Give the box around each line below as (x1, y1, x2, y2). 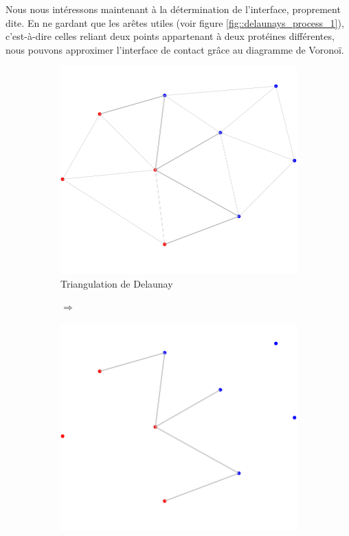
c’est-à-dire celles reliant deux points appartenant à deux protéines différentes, (5, 29, 335, 43)
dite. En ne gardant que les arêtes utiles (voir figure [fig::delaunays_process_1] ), (5, 15, 344, 30)
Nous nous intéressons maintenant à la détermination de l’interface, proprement (5, 2, 341, 16)
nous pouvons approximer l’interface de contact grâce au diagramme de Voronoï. (5, 42, 344, 56)
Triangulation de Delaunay (60, 276, 173, 290)
